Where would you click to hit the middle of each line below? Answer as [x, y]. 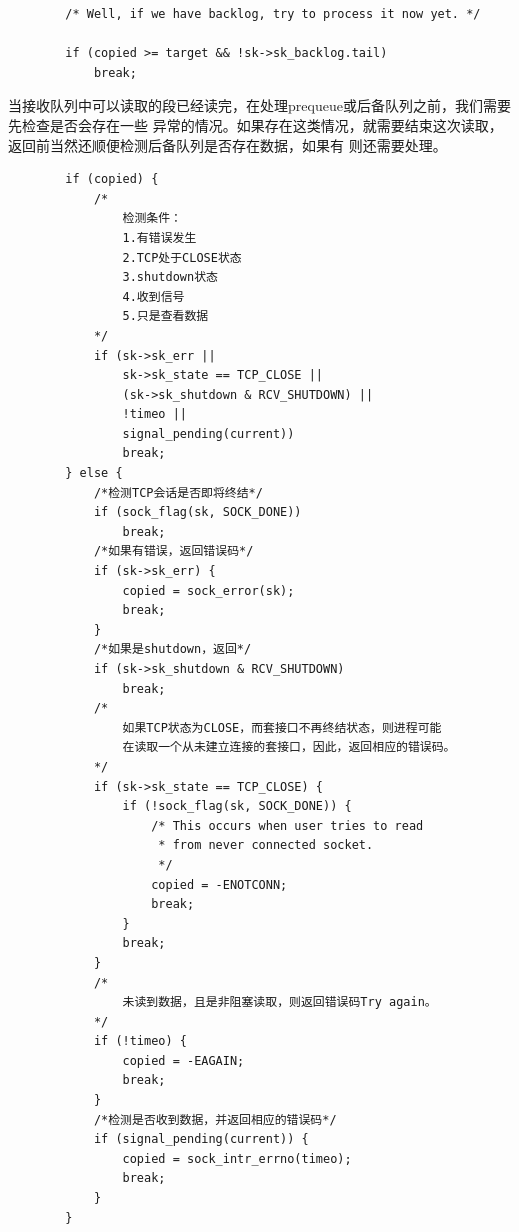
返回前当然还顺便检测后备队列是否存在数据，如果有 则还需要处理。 [227, 144]
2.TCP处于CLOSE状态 [182, 257]
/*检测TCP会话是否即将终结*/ [178, 492]
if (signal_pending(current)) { [201, 1139]
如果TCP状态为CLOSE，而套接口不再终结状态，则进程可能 [282, 727]
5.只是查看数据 [165, 316]
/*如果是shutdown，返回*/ [172, 649]
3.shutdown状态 [170, 277]
